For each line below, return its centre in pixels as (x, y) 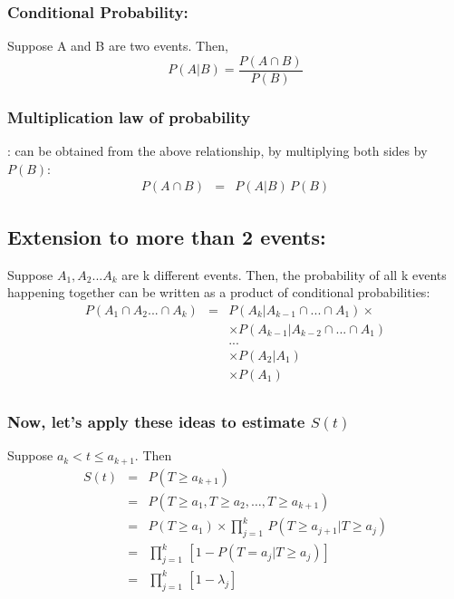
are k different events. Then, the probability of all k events (284, 274)
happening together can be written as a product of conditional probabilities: (219, 292)
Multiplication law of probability (129, 116)
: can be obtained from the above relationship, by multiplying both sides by (217, 151)
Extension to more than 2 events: (167, 236)
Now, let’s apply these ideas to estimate (156, 421)
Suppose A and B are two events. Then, (118, 46)
